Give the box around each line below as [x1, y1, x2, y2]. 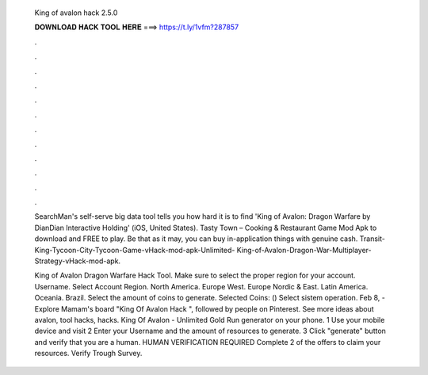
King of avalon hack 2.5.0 [34, 8, 118, 17]
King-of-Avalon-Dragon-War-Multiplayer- [236, 245, 372, 254]
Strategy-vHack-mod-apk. [34, 256, 121, 266]
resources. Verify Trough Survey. [34, 349, 143, 358]
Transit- [359, 234, 386, 243]
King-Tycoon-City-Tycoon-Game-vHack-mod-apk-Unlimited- [34, 245, 235, 254]
